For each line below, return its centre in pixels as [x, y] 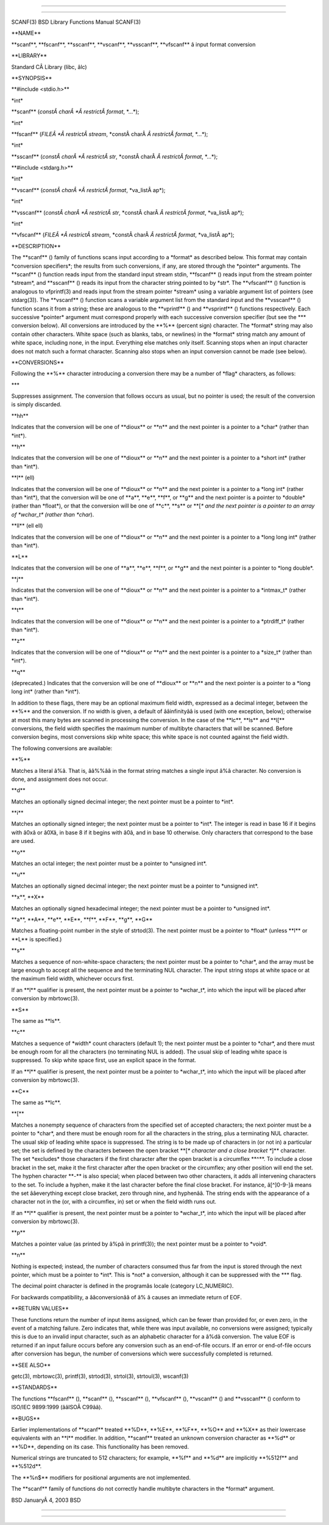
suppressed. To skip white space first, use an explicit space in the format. [104, 1060]
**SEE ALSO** [31, 1365]
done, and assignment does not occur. [59, 779]
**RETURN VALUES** [40, 1308]
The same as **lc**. [36, 1103]
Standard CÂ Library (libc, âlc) [49, 66]
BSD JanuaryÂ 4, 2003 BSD [46, 1500]
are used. [23, 841]
